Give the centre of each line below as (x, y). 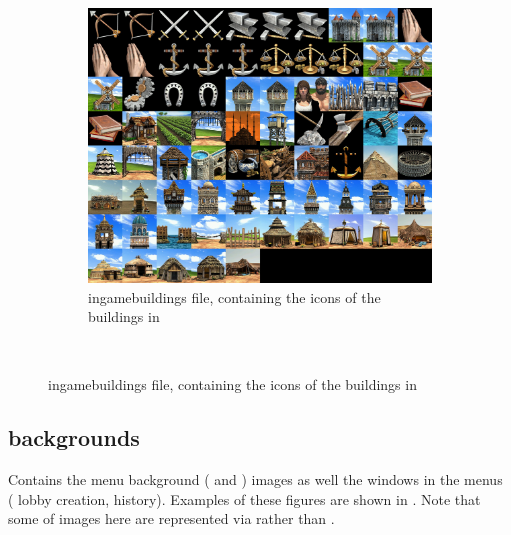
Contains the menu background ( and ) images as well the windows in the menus (255, 479)
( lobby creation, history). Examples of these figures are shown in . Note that (244, 498)
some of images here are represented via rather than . (171, 518)
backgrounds (74, 437)
